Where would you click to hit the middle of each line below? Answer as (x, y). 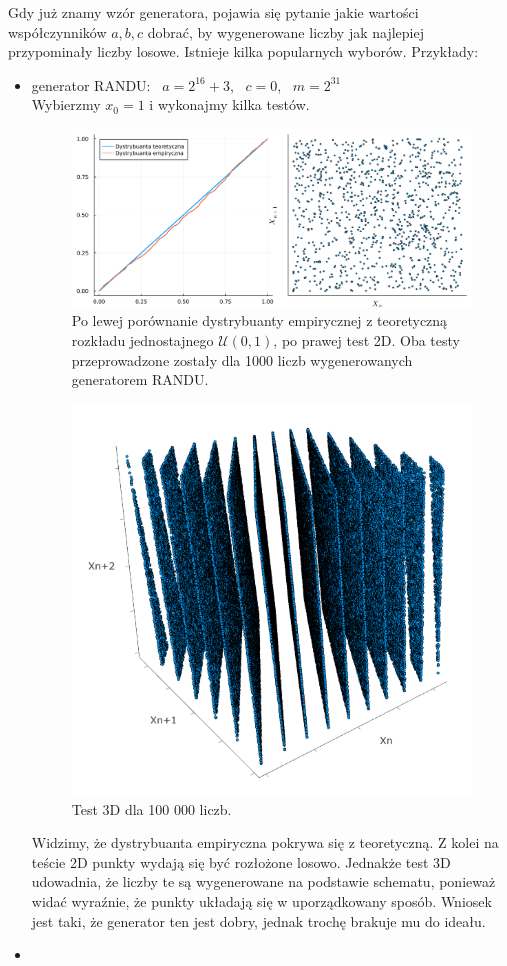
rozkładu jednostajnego (142, 339)
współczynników (57, 31)
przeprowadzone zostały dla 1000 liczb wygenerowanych (242, 359)
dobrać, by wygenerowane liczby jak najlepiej (285, 31)
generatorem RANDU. (140, 379)
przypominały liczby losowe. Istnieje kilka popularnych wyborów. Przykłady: (243, 51)
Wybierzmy (66, 104)
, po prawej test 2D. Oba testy (366, 339)
